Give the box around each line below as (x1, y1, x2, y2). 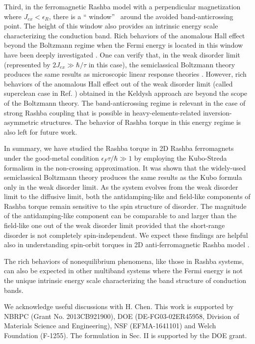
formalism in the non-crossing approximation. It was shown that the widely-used (4, 162, 246, 172)
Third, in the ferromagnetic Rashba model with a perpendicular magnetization (4, 1, 241, 11)
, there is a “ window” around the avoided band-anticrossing (49, 11, 233, 21)
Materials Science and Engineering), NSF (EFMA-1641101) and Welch (4, 320, 216, 331)
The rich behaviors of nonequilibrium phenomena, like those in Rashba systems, (4, 256, 244, 266)
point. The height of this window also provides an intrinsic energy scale (4, 21, 218, 31)
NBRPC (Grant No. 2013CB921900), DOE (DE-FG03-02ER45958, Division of (4, 311, 239, 321)
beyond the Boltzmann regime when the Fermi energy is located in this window (4, 40, 243, 50)
